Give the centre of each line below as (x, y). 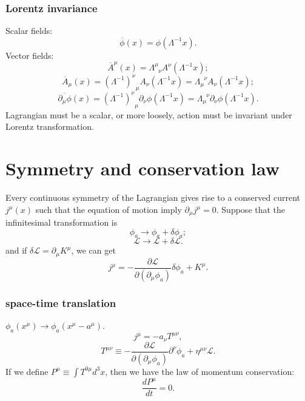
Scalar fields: (29, 31)
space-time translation (61, 302)
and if (16, 250)
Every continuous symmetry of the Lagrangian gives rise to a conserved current (153, 197)
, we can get (93, 250)
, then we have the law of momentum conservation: (200, 371)
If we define (27, 371)
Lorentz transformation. (50, 126)
